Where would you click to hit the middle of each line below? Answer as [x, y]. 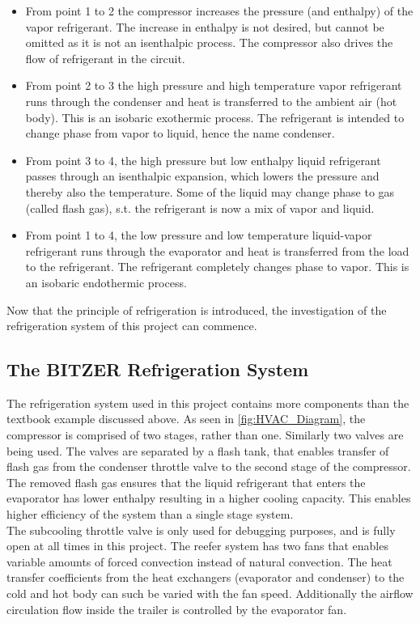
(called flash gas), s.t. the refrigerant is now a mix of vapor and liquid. [200, 208]
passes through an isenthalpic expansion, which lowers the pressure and [202, 176]
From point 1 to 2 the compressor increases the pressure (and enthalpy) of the [219, 11]
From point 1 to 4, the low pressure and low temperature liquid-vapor [199, 235]
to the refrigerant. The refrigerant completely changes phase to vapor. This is [217, 267]
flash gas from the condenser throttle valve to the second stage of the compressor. [209, 466]
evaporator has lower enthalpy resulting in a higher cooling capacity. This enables [209, 498]
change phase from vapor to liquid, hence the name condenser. [180, 133]
